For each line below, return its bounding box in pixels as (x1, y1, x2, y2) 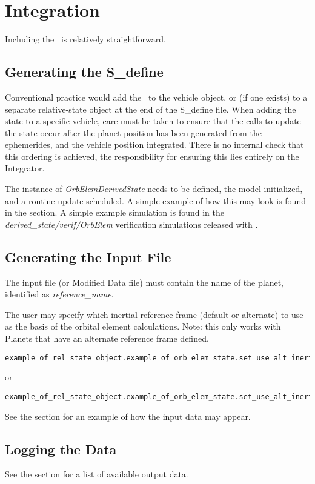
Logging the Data (5, 439, 117, 458)
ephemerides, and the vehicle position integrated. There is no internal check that (5, 138, 304, 151)
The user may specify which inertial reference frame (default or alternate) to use (5, 308, 303, 320)
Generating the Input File (5, 247, 171, 266)
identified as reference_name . (5, 288, 114, 300)
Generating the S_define (5, 62, 164, 81)
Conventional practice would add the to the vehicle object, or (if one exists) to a (5, 90, 308, 103)
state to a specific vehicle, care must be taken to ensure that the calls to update (5, 114, 301, 127)
